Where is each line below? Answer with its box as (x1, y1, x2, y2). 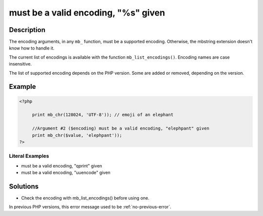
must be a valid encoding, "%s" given (9, 7, 165, 18)
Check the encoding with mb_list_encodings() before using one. (21, 195, 150, 201)
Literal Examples (9, 153, 49, 160)
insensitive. (9, 61, 32, 67)
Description (9, 26, 46, 34)
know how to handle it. (9, 45, 55, 51)
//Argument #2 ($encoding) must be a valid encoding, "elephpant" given (32, 126, 209, 131)
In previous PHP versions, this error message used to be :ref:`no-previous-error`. (9, 204, 171, 210)
